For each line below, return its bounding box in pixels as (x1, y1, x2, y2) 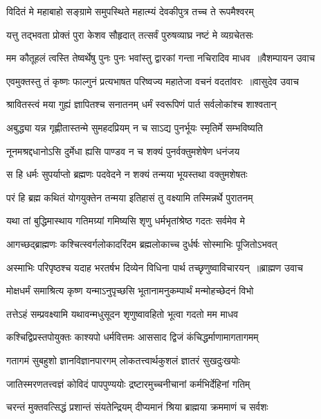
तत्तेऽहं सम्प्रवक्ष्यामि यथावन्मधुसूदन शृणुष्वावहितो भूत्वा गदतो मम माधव (6, 306, 239, 321)
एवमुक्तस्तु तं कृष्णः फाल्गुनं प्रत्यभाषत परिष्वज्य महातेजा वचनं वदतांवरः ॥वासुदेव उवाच (6, 73, 299, 88)
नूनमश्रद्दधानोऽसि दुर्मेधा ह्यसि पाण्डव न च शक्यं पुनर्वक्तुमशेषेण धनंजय (6, 143, 240, 158)
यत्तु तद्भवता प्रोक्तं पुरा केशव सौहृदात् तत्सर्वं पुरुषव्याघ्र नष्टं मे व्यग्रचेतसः (6, 27, 253, 42)
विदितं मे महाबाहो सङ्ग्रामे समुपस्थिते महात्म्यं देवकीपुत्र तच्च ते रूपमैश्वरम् (6, 4, 254, 18)
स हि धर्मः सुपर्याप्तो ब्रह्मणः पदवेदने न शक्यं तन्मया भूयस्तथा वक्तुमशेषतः (6, 167, 248, 181)
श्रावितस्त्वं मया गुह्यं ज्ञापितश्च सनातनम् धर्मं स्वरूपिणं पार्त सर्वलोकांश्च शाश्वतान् (6, 97, 277, 112)
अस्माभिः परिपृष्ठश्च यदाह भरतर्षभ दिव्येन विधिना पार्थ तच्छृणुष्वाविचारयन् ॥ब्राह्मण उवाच (6, 260, 303, 274)
